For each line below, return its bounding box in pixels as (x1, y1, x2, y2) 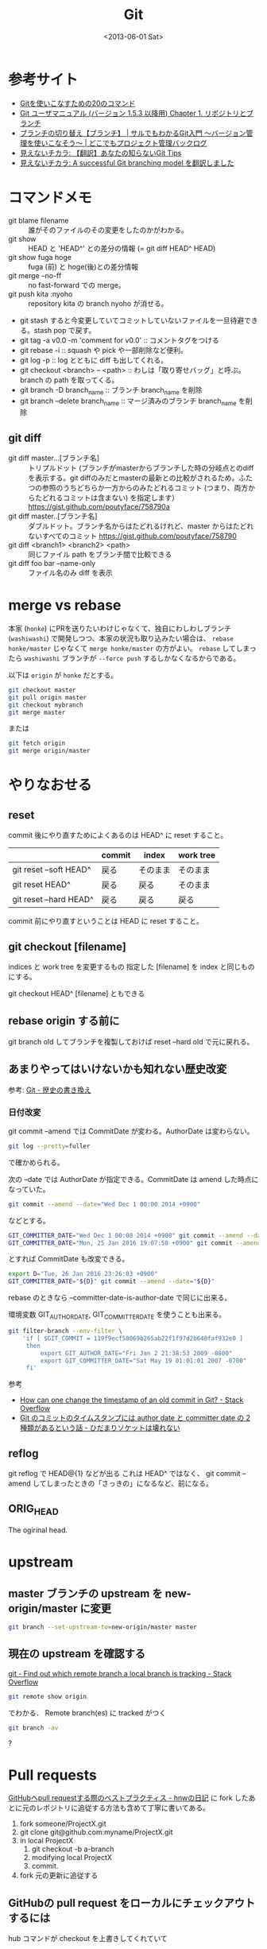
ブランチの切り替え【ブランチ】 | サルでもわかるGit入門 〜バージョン (19, 128, 246, 138)
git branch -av (8, 1723, 59, 1732)
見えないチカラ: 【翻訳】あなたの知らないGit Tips (19, 148, 182, 157)
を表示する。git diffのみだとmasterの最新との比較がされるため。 (28, 473, 239, 482)
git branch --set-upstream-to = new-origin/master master (8, 1623, 197, 1631)
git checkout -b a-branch (31, 1844, 114, 1854)
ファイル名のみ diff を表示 (28, 568, 113, 578)
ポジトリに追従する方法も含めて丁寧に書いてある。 (42, 1803, 211, 1813)
